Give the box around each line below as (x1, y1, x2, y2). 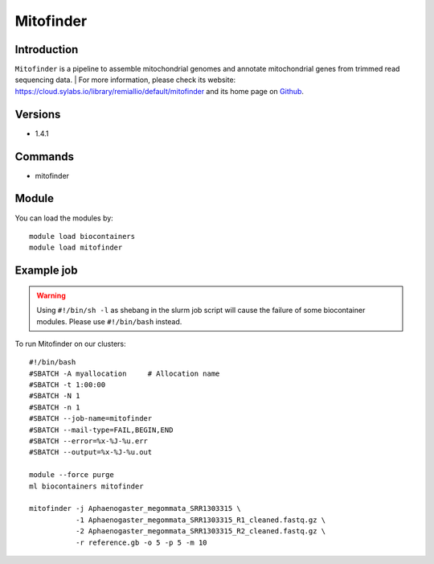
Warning (36, 290, 66, 300)
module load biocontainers (29, 232, 136, 241)
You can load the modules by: (14, 213, 114, 223)
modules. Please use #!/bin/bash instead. (36, 316, 182, 326)
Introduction (14, 43, 79, 56)
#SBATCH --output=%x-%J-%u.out (29, 447, 153, 457)
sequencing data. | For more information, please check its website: (14, 75, 236, 84)
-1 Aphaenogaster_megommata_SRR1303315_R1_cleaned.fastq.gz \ (75, 515, 326, 525)
